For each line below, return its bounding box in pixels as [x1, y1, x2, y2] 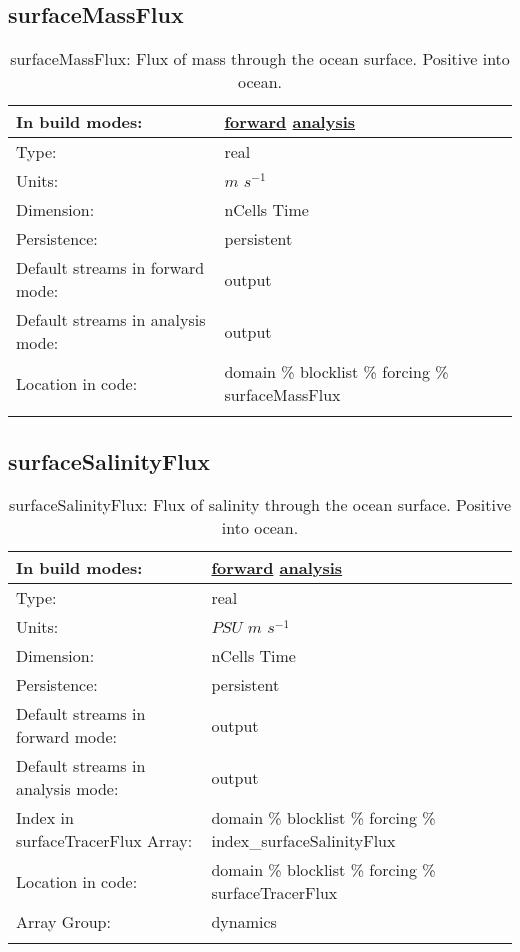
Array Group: [16, 910, 111, 934]
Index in [16, 806, 74, 830]
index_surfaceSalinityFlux [211, 829, 396, 853]
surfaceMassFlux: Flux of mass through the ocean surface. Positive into [10, 47, 510, 71]
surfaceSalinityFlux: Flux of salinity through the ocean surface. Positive [8, 493, 512, 517]
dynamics [211, 910, 277, 934]
